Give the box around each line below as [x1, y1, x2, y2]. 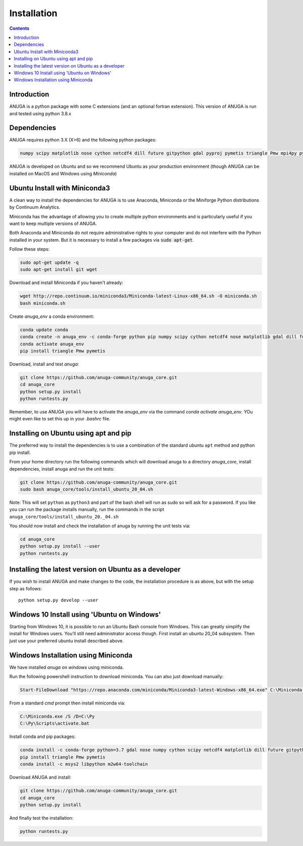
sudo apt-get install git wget [20, 267, 98, 272]
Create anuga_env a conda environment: [9, 313, 94, 319]
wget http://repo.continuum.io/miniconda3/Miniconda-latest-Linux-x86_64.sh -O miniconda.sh [20, 293, 257, 299]
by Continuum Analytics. [9, 204, 61, 210]
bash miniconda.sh [20, 300, 66, 306]
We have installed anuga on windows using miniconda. [9, 664, 124, 670]
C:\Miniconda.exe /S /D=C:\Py [20, 714, 95, 720]
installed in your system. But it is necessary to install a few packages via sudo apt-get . [9, 237, 194, 243]
